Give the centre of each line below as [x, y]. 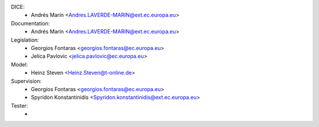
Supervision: [26, 81]
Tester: [19, 105]
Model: [19, 64]
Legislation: [25, 40]
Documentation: [30, 23]
